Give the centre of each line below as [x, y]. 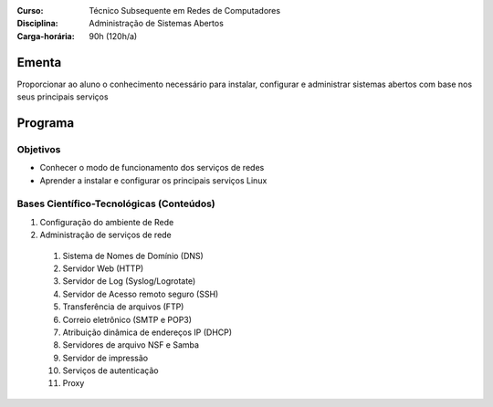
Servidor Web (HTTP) [103, 268]
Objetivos [39, 149]
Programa [46, 123]
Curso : [30, 10]
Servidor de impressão [105, 358]
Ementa [39, 63]
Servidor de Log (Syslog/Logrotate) [129, 281]
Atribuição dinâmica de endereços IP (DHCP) [147, 332]
